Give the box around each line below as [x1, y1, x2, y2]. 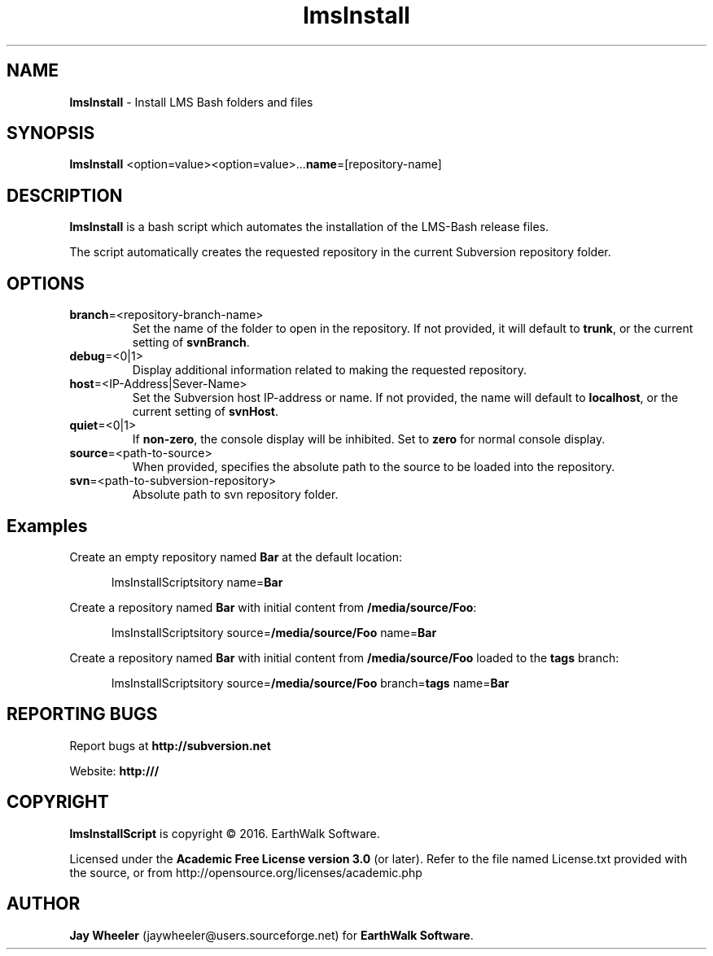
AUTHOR [7, 893, 81, 915]
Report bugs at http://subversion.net [69, 738, 271, 753]
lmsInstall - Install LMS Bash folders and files [69, 94, 313, 109]
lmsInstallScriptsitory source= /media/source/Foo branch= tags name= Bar [112, 675, 510, 690]
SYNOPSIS [7, 123, 95, 144]
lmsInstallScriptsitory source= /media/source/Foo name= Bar [112, 625, 437, 640]
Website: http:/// [69, 763, 160, 778]
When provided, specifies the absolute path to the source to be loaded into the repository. [132, 460, 615, 474]
